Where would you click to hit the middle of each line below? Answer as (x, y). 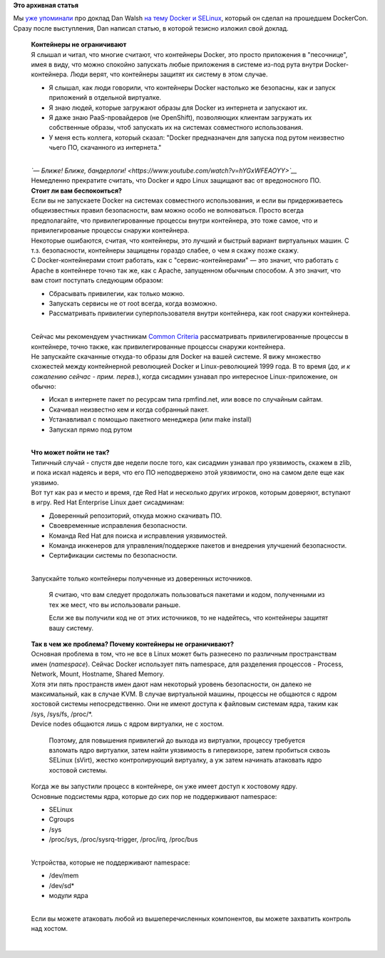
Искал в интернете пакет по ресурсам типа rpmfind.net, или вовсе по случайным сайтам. (186, 399)
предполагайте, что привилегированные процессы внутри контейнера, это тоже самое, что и (174, 220)
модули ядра (68, 896)
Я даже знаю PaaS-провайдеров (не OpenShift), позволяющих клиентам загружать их (180, 117)
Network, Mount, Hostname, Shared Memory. (98, 674)
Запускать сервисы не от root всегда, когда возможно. (133, 303)
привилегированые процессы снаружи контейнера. (110, 230)
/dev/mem (64, 876)
